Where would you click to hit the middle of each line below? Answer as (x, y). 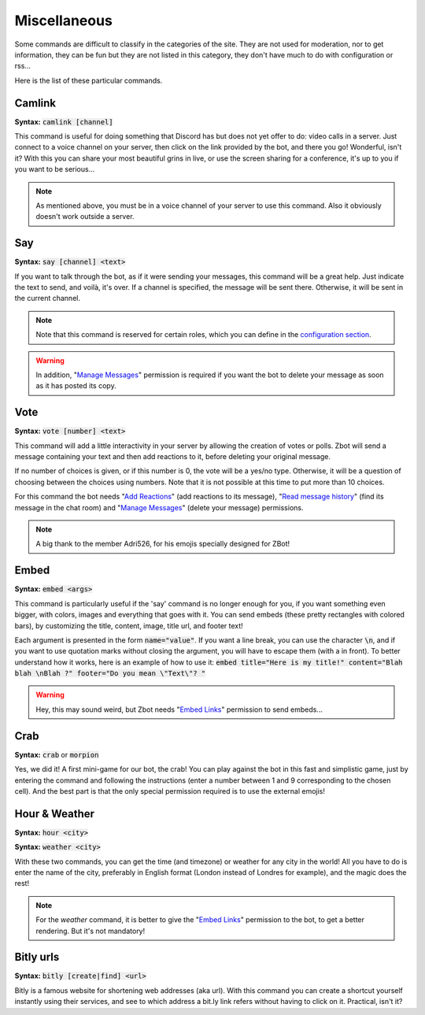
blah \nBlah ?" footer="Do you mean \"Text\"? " (110, 674)
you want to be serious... (55, 169)
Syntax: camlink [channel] (64, 121)
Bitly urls (37, 957)
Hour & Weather (54, 814)
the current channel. (47, 298)
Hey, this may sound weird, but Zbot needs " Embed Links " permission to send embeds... (179, 709)
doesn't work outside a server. (85, 217)
